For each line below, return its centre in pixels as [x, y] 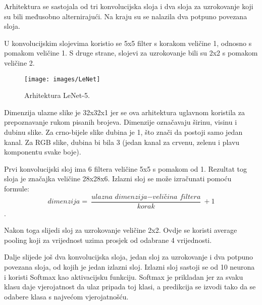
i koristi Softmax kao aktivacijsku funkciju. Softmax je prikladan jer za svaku [124, 276]
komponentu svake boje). [43, 152]
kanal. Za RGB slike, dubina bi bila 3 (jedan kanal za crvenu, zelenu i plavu [122, 142]
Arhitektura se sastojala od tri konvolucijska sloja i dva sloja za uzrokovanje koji [129, 6]
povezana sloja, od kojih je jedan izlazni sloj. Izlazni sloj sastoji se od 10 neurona [129, 267]
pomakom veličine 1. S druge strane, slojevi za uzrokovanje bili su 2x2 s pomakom [131, 53]
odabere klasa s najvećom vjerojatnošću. [66, 296]
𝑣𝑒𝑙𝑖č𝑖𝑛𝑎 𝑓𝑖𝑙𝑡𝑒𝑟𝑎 [177, 197]
